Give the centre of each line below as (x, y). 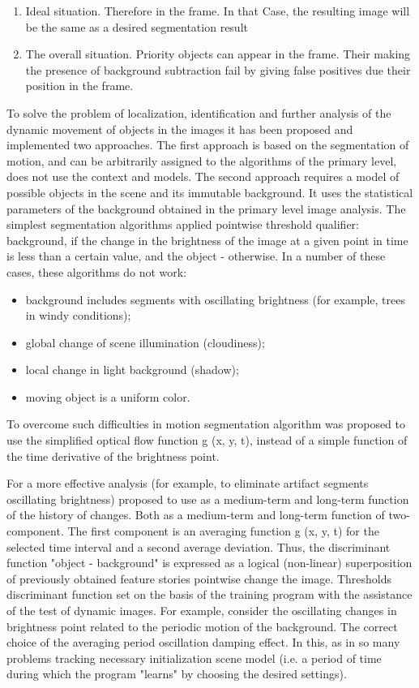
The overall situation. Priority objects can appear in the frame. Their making (218, 54)
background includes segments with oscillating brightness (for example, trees (215, 299)
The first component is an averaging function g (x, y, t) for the (223, 531)
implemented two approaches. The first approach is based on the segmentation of (208, 145)
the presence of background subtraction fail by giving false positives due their (218, 69)
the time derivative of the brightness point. (113, 456)
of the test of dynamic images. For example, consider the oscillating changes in (202, 610)
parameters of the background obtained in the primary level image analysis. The (206, 208)
